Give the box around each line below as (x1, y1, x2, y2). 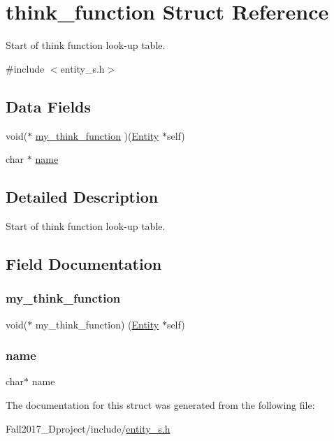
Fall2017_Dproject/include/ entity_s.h (6, 421, 170, 435)
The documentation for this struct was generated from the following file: (6, 397, 315, 412)
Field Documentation (6, 252, 162, 274)
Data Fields (6, 95, 92, 117)
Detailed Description (6, 186, 159, 208)
